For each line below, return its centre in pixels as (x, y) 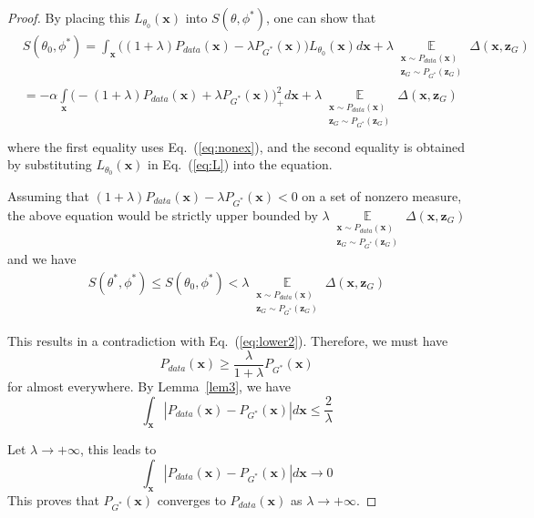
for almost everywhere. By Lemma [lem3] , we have (149, 386)
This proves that (53, 499)
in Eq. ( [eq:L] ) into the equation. (240, 164)
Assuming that (48, 196)
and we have (42, 259)
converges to (191, 499)
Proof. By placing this (69, 17)
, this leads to (118, 449)
